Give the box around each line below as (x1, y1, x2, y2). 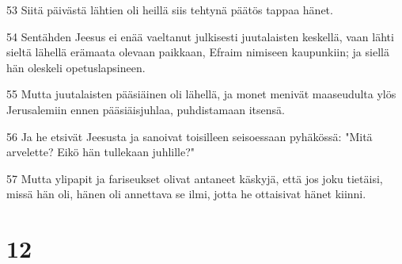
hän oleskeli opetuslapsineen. (6, 59, 146, 75)
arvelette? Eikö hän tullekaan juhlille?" (6, 143, 195, 160)
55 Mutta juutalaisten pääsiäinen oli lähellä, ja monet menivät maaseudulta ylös (6, 86, 396, 102)
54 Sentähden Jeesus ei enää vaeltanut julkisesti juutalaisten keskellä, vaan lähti (6, 28, 394, 44)
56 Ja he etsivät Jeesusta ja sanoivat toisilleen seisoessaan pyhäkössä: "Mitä (6, 128, 373, 144)
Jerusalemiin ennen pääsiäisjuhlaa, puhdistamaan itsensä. (6, 101, 285, 117)
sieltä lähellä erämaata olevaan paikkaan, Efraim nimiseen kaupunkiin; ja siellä (6, 44, 389, 60)
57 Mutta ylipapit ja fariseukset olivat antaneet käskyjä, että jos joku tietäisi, (6, 170, 383, 186)
